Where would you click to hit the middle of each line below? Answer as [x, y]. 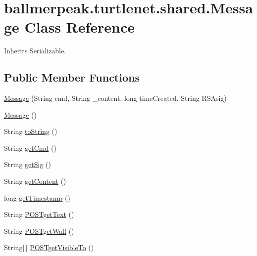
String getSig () [27, 164]
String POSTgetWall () [39, 231]
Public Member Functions [72, 77]
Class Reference [80, 27]
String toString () [31, 131]
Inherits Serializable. [35, 51]
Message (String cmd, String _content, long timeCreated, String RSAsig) [115, 98]
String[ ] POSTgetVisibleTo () [49, 247]
